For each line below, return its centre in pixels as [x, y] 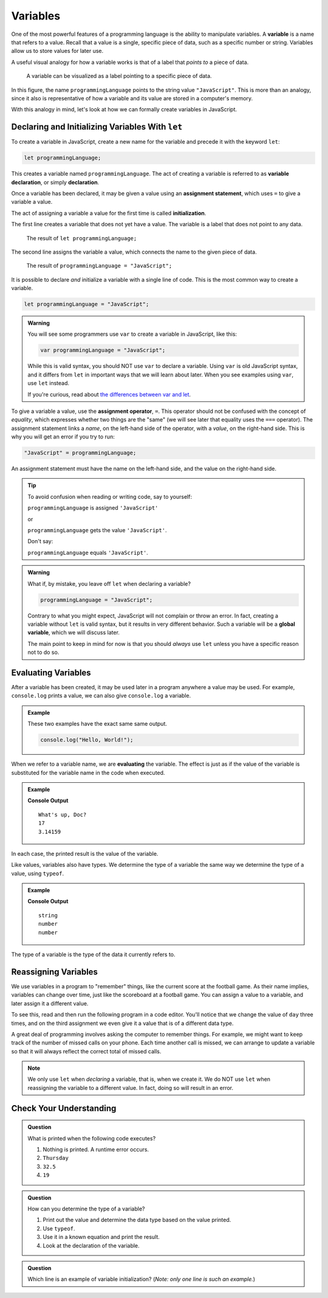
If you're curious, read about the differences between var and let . [109, 394]
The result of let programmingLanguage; [82, 238]
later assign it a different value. [50, 1003]
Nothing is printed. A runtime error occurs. [96, 1150]
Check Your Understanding [64, 1108]
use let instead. [49, 383]
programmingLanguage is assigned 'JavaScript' [93, 508]
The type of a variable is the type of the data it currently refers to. [93, 954]
